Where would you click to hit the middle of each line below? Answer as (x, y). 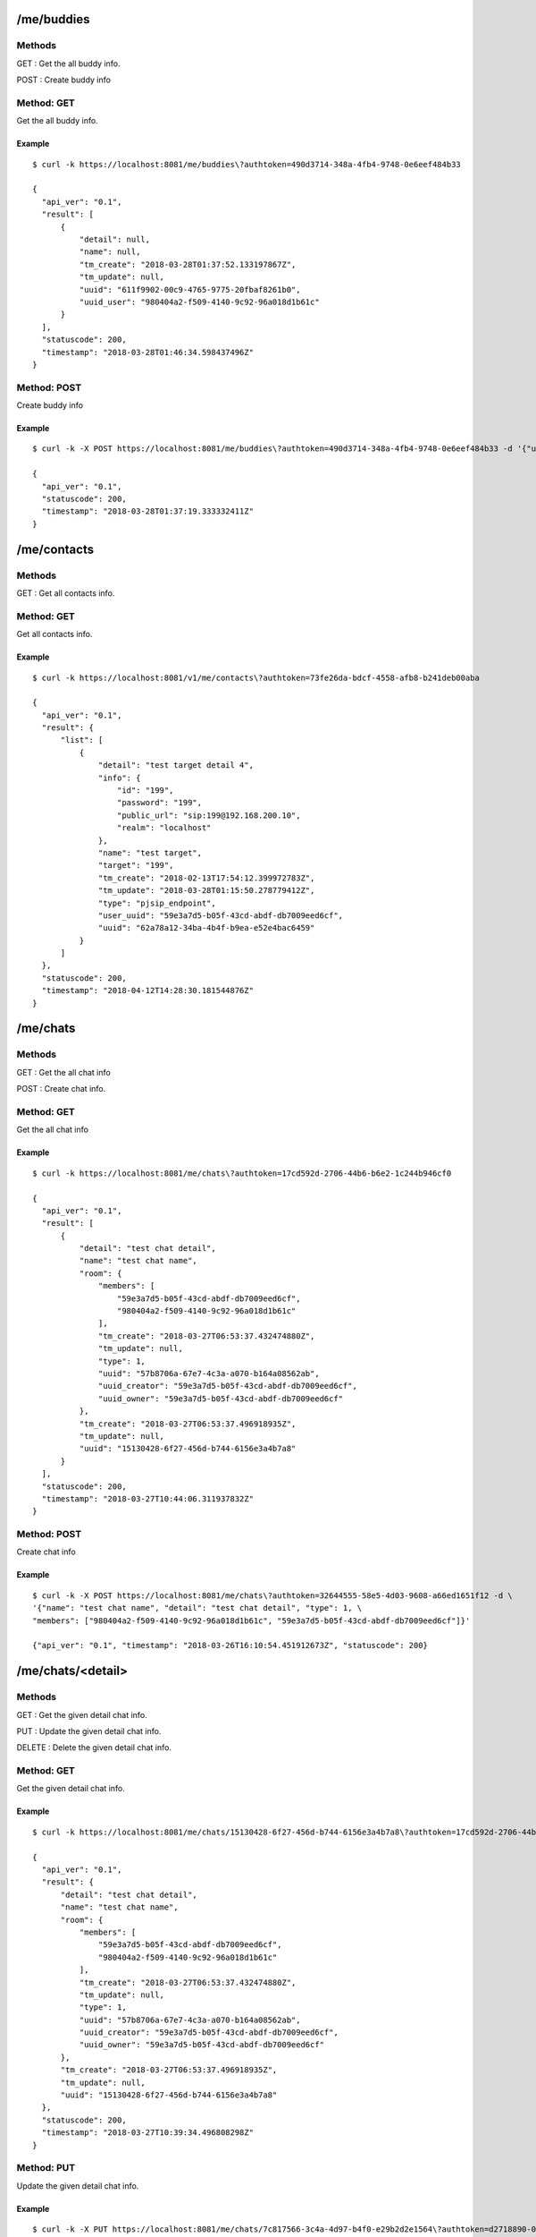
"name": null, (110, 252)
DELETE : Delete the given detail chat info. (94, 1748)
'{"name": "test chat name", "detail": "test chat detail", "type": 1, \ (197, 1608)
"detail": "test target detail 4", (176, 766)
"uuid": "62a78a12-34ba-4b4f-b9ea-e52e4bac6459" (207, 928)
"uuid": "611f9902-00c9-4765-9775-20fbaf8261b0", (190, 289)
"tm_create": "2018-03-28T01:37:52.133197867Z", (188, 264)
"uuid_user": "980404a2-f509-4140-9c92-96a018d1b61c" (200, 302)
